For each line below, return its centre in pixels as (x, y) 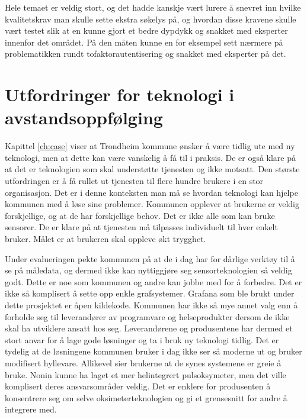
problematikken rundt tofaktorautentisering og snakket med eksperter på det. (145, 54)
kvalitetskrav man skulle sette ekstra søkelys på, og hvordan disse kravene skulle (151, 19)
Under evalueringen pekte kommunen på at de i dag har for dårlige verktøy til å (150, 258)
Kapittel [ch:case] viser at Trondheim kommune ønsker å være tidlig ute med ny (150, 146)
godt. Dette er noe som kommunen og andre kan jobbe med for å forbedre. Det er (153, 281)
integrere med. (31, 409)
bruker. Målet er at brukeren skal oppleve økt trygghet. (105, 239)
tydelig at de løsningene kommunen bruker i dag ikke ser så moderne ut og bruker (153, 351)
